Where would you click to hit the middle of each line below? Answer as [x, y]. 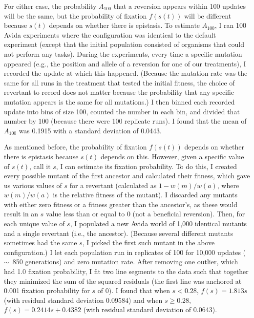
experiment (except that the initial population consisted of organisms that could [124, 44]
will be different [208, 15]
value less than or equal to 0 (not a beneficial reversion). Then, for [146, 214]
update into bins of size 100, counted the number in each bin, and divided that [122, 111]
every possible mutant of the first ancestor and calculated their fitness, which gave [127, 176]
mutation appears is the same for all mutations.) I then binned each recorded [119, 101]
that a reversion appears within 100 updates [180, 6]
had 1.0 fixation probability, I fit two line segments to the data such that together [126, 271]
